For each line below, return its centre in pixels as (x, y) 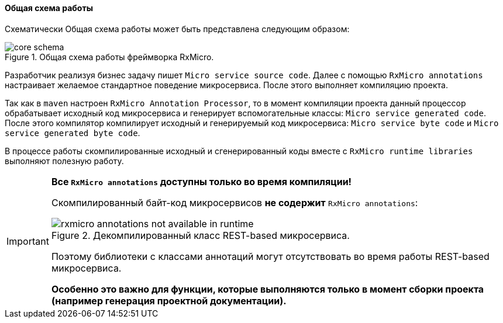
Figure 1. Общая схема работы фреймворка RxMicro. (109, 57)
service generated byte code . (73, 133)
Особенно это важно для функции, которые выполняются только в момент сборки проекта (268, 289)
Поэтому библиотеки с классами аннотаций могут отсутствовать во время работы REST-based (270, 256)
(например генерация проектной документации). (169, 301)
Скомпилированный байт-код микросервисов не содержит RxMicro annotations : (235, 202)
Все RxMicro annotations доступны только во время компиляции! (201, 181)
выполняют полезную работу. (64, 161)
